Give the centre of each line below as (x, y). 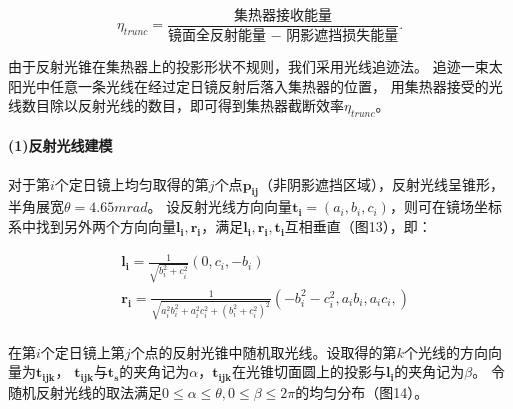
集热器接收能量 (283, 16)
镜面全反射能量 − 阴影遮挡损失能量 (283, 35)
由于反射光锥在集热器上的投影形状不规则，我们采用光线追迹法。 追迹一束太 (255, 65)
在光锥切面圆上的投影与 (308, 371)
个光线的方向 (445, 351)
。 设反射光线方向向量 (220, 206)
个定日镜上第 (82, 351)
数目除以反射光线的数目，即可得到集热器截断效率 (182, 105)
